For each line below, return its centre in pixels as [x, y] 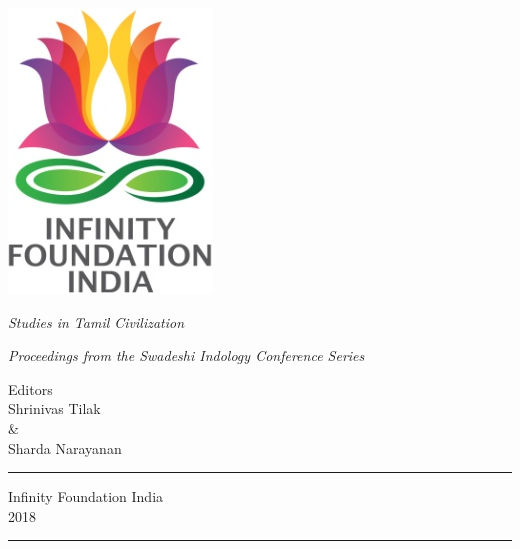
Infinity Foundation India [86, 496]
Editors [30, 388]
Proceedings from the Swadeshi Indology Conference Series [186, 355]
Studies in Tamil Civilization [96, 321]
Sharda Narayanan [65, 447]
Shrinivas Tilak [54, 408]
